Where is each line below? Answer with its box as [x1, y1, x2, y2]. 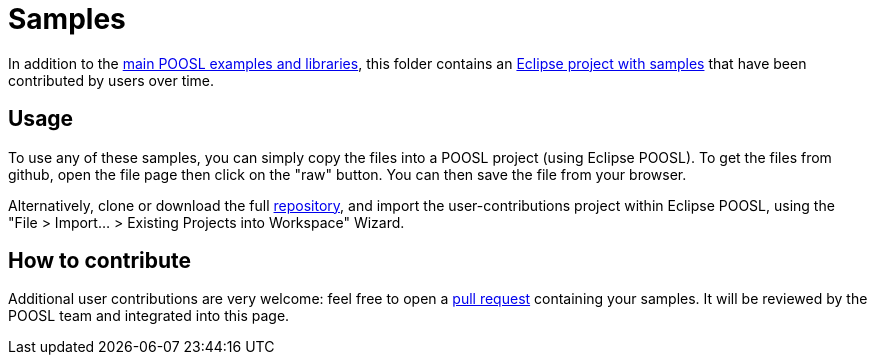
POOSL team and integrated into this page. [8, 307, 290, 325]
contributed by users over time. [8, 71, 215, 89]
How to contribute [8, 248, 192, 274]
